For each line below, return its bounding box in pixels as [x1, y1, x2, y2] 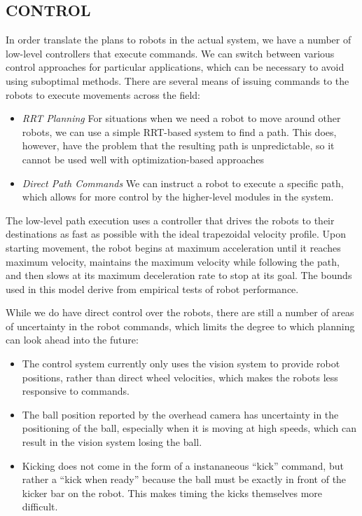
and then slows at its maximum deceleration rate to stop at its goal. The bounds [6, 268, 352, 283]
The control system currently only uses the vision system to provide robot [22, 356, 340, 371]
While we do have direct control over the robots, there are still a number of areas [6, 305, 354, 320]
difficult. [22, 499, 58, 514]
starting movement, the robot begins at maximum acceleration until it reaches [6, 240, 341, 254]
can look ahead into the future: [6, 332, 139, 347]
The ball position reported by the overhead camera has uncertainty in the [22, 407, 339, 421]
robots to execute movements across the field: [6, 87, 200, 102]
